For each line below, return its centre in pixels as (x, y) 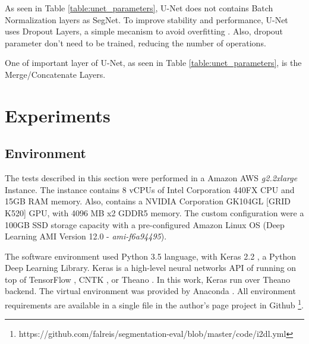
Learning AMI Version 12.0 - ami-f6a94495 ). (86, 236)
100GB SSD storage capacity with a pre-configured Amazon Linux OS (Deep (145, 224)
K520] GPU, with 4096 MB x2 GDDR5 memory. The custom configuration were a (154, 212)
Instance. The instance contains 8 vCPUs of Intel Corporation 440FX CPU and (150, 189)
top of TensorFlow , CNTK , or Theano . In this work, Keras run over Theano (148, 279)
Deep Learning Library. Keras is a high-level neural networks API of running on (151, 268)
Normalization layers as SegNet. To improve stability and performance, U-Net (146, 19)
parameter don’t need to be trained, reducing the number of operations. (135, 42)
